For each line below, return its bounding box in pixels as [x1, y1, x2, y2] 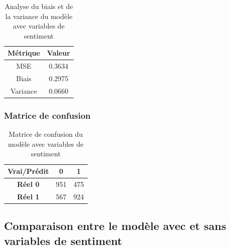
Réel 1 [17, 191, 40, 201]
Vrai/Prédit [8, 166, 49, 176]
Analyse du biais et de [5, 1, 73, 11]
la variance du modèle [5, 11, 73, 21]
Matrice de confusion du [9, 129, 83, 139]
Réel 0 [17, 178, 40, 189]
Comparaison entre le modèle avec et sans [4, 218, 226, 233]
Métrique [8, 48, 40, 58]
